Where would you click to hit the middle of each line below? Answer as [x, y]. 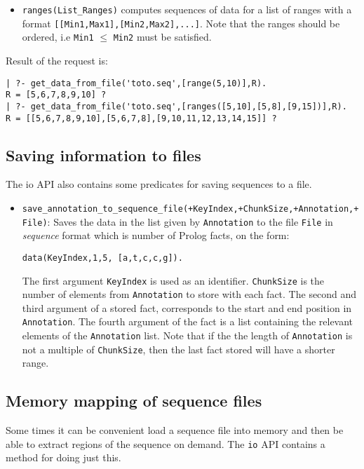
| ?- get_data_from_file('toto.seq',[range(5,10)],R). [136, 83]
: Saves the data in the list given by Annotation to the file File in [190, 221]
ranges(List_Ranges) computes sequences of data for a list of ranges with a [187, 9]
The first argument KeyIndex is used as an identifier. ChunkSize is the [173, 280]
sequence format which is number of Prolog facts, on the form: [156, 235]
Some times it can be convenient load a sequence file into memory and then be [175, 430]
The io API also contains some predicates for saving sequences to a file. [159, 184]
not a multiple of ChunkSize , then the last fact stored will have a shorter [178, 349]
